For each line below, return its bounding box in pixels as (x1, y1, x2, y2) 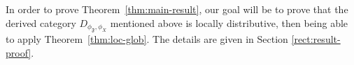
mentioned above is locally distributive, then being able (110, 15, 348, 30)
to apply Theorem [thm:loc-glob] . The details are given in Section (6, 32, 288, 46)
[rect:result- (291, 32, 341, 46)
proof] (6, 45, 31, 59)
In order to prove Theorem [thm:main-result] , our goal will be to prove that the (6, 2, 348, 16)
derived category (6, 15, 76, 30)
